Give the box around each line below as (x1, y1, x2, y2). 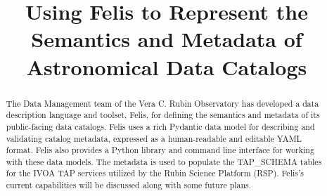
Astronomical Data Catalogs (26, 52, 307, 81)
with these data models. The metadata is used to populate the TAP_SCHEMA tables (6, 155, 322, 167)
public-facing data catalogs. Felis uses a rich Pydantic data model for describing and (6, 120, 315, 132)
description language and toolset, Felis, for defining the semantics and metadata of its (6, 109, 320, 121)
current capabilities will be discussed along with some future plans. (6, 179, 252, 191)
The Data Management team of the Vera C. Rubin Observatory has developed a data (6, 97, 319, 109)
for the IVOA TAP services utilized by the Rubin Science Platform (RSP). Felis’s (6, 167, 304, 179)
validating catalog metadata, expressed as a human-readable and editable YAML (6, 132, 302, 144)
